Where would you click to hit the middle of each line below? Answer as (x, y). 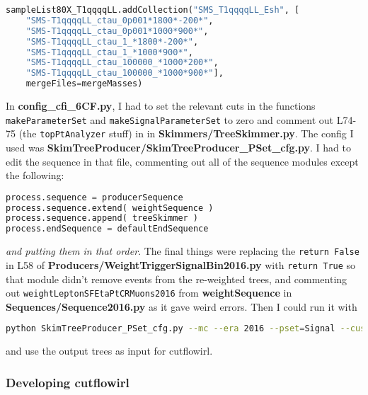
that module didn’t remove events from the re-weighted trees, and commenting (177, 279)
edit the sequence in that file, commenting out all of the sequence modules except (182, 161)
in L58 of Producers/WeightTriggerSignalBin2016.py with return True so (181, 264)
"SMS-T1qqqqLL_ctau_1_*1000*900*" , (109, 52)
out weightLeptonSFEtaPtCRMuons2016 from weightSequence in (149, 293)
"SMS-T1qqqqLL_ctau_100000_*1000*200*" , (122, 63)
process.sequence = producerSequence (94, 197)
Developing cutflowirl (68, 382)
